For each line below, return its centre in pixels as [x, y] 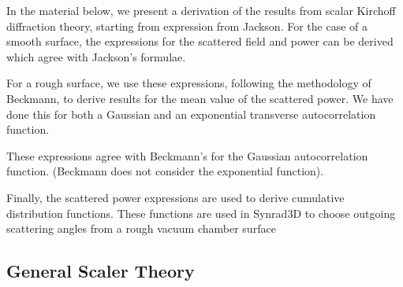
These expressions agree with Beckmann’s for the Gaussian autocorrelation [187, 155]
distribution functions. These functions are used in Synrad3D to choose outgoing [201, 213]
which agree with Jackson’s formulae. [96, 56]
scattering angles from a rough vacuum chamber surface [141, 228]
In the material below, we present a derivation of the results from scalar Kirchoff [201, 10]
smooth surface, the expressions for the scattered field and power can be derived [200, 41]
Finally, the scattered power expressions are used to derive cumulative [175, 197]
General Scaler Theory [101, 271]
